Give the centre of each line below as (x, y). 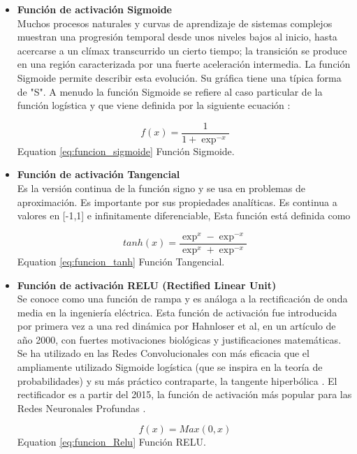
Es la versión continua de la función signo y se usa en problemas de (161, 188)
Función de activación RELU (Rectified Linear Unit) (147, 285)
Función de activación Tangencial (99, 174)
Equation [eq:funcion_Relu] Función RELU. (111, 442)
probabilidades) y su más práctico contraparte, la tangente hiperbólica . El (177, 380)
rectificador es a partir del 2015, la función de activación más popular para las (184, 394)
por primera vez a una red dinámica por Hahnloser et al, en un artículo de (176, 326)
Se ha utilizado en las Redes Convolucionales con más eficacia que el (163, 353)
